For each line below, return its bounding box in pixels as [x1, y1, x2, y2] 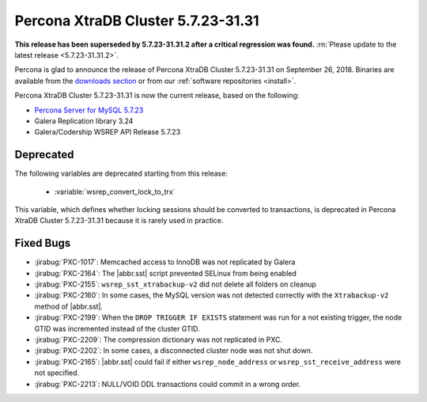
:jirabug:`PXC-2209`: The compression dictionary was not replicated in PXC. [34, 335, 282, 344]
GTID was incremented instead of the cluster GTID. [34, 324, 201, 333]
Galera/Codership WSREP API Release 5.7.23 [34, 127, 181, 137]
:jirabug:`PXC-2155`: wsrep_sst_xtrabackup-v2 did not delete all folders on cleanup [34, 279, 316, 289]
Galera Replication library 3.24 [34, 116, 134, 126]
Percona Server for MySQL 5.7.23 [34, 105, 144, 115]
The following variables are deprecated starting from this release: [14, 169, 229, 178]
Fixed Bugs [14, 237, 71, 250]
